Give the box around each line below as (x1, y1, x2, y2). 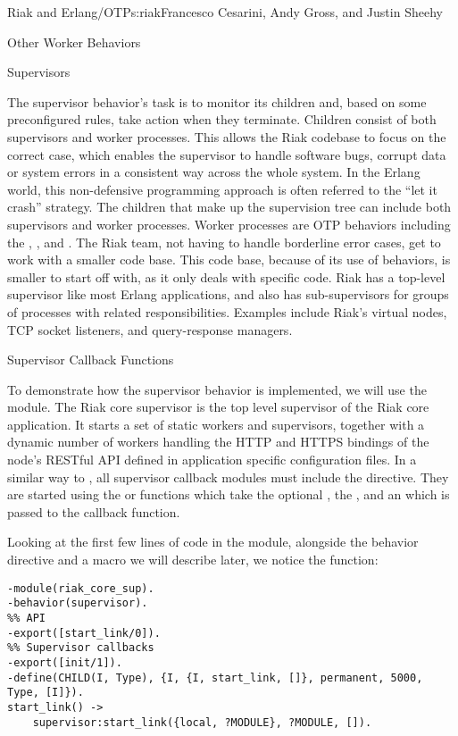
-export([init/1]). (7, 656, 122, 669)
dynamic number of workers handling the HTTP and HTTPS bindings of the (7, 432, 429, 451)
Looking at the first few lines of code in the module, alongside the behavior (7, 532, 419, 551)
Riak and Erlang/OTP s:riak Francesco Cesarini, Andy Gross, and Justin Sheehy (7, 3, 443, 21)
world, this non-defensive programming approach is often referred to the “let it (7, 180, 437, 198)
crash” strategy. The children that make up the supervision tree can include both (7, 197, 452, 216)
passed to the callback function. (7, 502, 180, 521)
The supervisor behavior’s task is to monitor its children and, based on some (7, 92, 427, 111)
